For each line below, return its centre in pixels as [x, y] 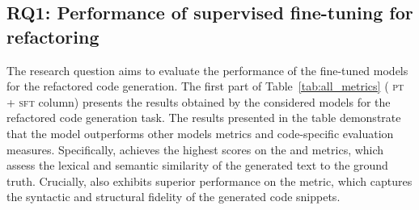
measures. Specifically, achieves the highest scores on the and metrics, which [195, 149]
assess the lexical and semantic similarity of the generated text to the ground [197, 165]
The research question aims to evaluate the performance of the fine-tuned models [207, 70]
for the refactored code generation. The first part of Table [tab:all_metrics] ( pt [205, 86]
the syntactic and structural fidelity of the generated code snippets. [174, 197]
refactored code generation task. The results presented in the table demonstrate [204, 118]
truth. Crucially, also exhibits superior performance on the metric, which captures [209, 181]
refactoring [53, 36]
